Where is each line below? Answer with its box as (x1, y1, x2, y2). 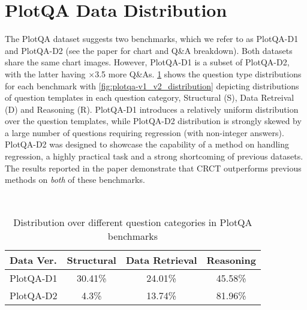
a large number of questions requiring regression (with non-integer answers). (5, 126, 284, 139)
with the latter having (5, 67, 86, 80)
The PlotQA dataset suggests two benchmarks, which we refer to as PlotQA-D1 (5, 32, 299, 45)
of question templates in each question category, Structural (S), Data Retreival (5, 91, 294, 104)
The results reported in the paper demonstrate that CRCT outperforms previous (5, 161, 302, 174)
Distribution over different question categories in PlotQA (13, 215, 252, 230)
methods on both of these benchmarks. (5, 173, 145, 186)
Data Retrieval (125, 253, 197, 267)
